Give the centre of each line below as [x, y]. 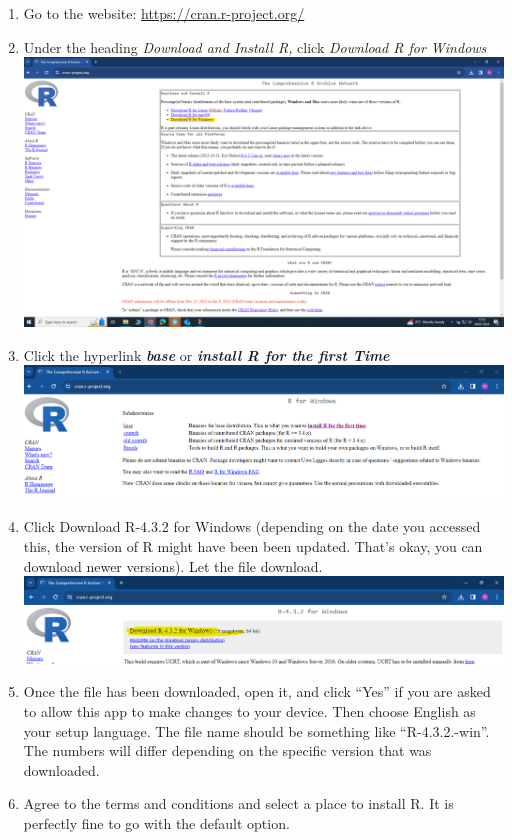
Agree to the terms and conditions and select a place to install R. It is [238, 803]
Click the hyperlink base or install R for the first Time [206, 354]
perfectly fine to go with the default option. [156, 823]
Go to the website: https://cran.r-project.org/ [164, 13]
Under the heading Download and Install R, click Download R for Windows [255, 46]
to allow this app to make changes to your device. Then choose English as [249, 711]
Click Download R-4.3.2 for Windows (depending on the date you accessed [252, 526]
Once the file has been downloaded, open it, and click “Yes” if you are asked [257, 691]
